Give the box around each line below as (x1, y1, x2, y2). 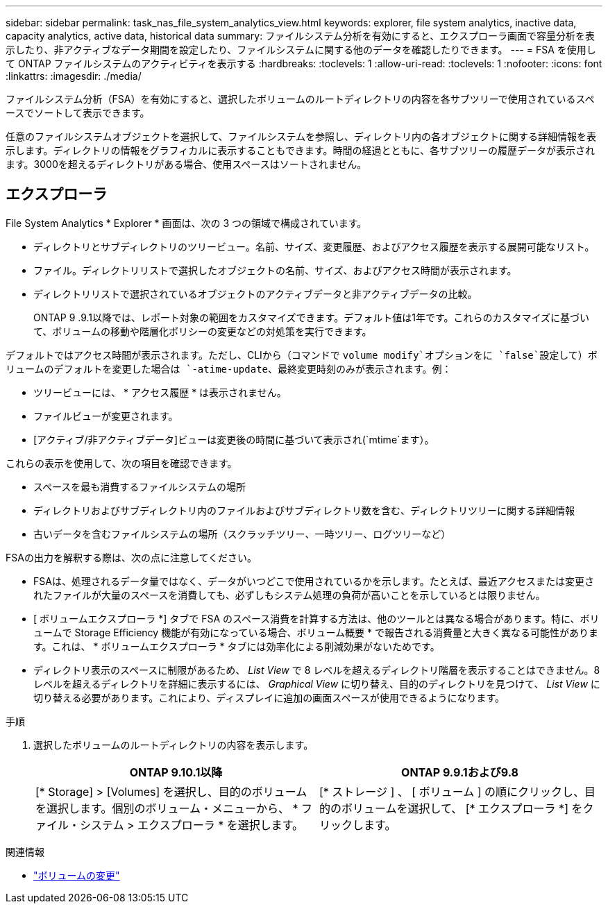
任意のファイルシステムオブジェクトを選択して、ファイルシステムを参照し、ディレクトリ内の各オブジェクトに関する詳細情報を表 (6, 130, 597, 142)
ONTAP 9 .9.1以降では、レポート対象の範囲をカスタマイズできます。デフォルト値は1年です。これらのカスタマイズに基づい (33, 311, 590, 323)
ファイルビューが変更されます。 (33, 409, 178, 422)
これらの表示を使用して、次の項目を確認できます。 (6, 457, 237, 469)
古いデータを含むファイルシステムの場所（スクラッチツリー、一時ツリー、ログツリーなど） (33, 527, 451, 540)
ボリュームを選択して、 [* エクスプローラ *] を (341, 801, 583, 815)
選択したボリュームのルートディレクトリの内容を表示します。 (33, 738, 314, 751)
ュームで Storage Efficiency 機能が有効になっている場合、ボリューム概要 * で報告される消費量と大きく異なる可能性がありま (33, 626, 598, 638)
